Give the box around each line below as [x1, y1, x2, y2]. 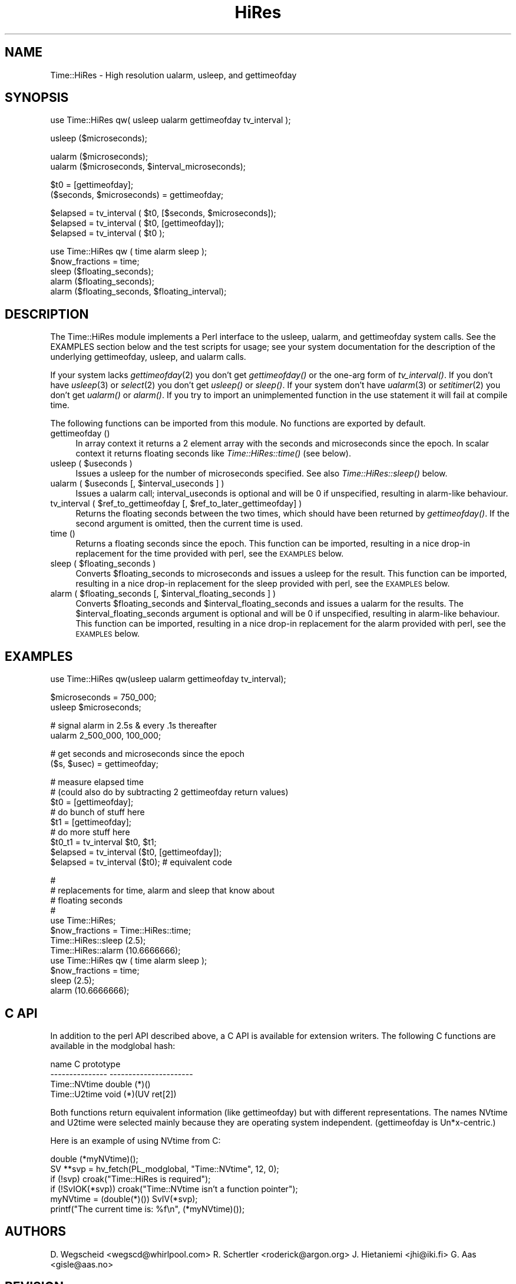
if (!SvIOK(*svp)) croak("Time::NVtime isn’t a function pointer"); [50, 1183, 298, 1194]
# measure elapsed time [50, 777, 144, 787]
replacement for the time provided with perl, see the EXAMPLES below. [75, 548, 344, 559]
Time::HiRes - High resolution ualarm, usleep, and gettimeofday [50, 70, 297, 80]
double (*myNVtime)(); [50, 1153, 138, 1164]
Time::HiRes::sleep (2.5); [50, 935, 146, 946]
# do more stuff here [50, 827, 130, 838]
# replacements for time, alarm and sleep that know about [50, 885, 275, 896]
